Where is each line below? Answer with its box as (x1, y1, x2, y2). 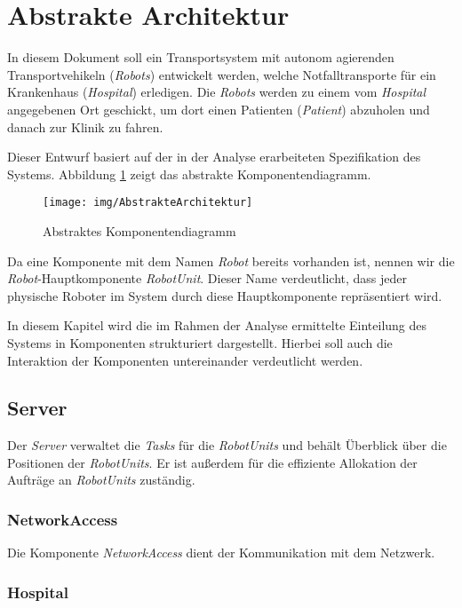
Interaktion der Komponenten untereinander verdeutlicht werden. (7, 351, 363, 369)
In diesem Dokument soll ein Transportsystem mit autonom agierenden (7, 48, 394, 67)
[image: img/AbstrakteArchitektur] (43, 196, 253, 209)
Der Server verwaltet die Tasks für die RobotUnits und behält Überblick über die (7, 436, 447, 454)
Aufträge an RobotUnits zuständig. (7, 470, 195, 489)
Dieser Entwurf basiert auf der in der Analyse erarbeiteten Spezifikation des (7, 147, 421, 166)
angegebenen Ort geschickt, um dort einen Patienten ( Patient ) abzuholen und (7, 99, 430, 118)
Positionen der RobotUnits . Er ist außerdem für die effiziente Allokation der (7, 453, 418, 471)
